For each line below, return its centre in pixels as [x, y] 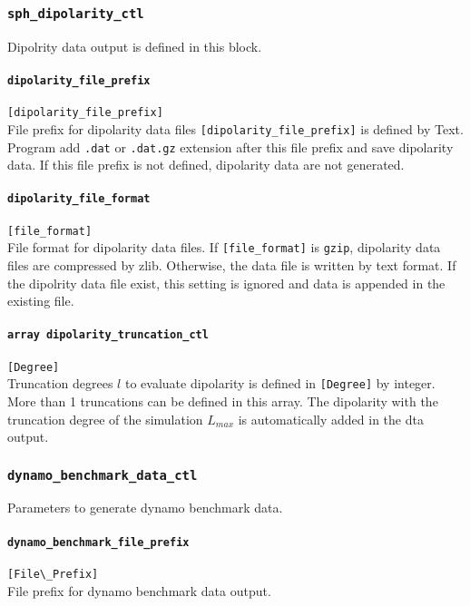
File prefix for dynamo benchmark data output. [139, 590]
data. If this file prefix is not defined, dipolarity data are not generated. [206, 165]
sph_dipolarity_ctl [76, 13]
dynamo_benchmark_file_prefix [98, 542]
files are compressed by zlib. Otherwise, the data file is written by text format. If [232, 264]
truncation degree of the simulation [105, 419]
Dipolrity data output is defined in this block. [135, 46]
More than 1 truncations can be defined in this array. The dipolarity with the [223, 401]
